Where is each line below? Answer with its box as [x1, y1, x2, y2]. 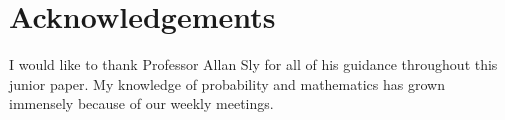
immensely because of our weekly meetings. [9, 93, 274, 114]
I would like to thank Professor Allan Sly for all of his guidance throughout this [9, 54, 498, 75]
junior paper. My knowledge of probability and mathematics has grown [9, 73, 445, 94]
